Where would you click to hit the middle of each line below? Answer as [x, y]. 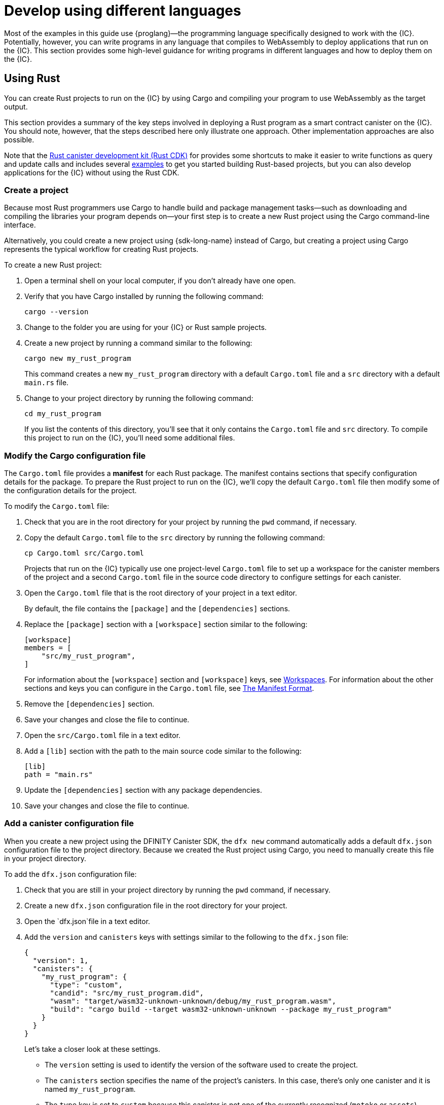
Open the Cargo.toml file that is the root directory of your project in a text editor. [161, 593]
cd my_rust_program [63, 414]
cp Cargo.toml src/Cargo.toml [84, 553]
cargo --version [57, 312]
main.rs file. [47, 383]
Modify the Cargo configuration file [75, 455]
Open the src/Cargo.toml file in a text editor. [103, 735]
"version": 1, [61, 960]
